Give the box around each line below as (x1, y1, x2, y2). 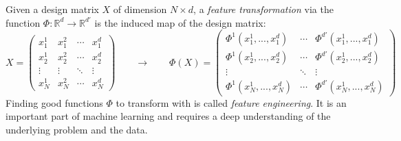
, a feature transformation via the (193, 2, 334, 16)
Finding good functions (6, 95, 103, 110)
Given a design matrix (6, 2, 99, 16)
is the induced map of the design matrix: (94, 15, 266, 29)
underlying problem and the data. (6, 123, 148, 137)
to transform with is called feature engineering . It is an (116, 95, 347, 110)
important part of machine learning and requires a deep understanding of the (6, 109, 331, 123)
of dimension (113, 2, 167, 16)
